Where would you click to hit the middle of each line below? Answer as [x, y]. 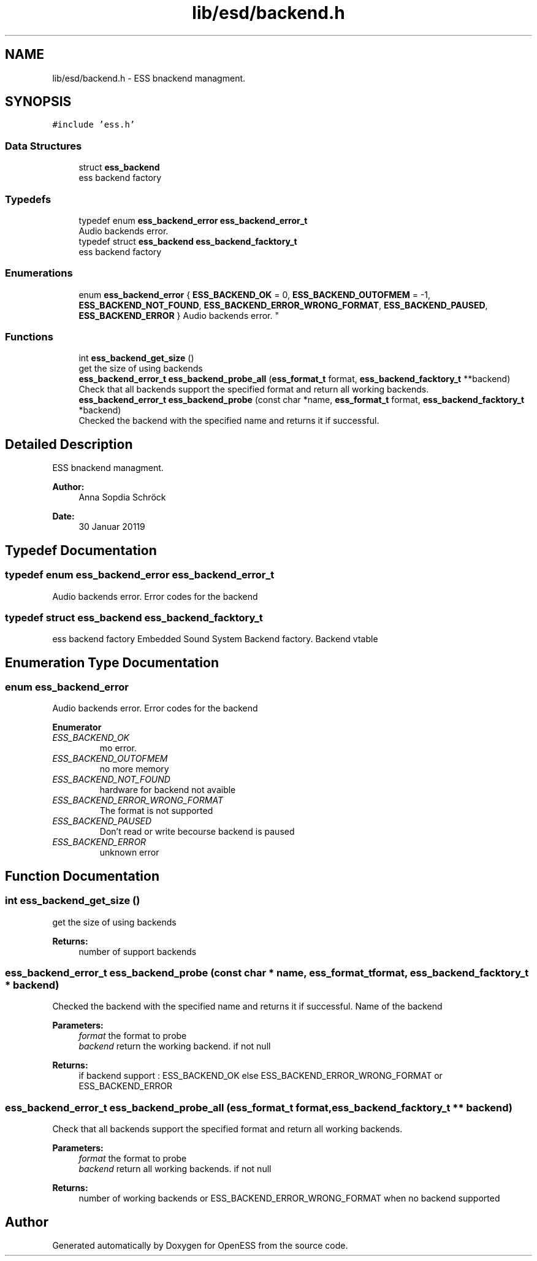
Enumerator [77, 727]
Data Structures [44, 146]
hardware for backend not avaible [168, 790]
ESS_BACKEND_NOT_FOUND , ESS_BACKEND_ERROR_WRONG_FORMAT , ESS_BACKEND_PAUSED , [283, 305]
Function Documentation [82, 876]
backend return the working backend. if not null [175, 1046]
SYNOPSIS [38, 102]
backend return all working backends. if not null [175, 1169]
